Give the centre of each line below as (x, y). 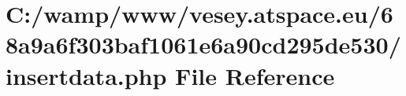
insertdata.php (86, 75)
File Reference (255, 75)
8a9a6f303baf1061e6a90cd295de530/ (203, 44)
